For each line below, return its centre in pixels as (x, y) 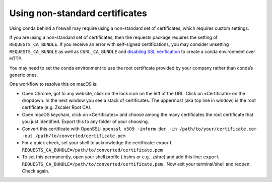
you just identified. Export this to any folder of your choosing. (85, 122)
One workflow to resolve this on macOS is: (53, 84)
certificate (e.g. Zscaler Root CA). (57, 107)
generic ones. (24, 75)
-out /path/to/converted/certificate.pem (74, 136)
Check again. (36, 171)
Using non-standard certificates (78, 13)
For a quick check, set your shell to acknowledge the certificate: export (97, 143)
